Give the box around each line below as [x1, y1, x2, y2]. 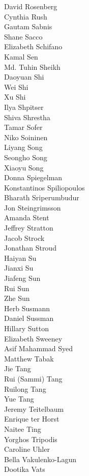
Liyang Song [4, 142, 43, 153]
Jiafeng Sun [4, 273, 41, 283]
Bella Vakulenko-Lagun [4, 453, 76, 464]
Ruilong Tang [4, 383, 46, 394]
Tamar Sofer [4, 122, 43, 132]
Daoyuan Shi [4, 71, 44, 82]
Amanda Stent [4, 212, 49, 223]
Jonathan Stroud [4, 242, 56, 253]
